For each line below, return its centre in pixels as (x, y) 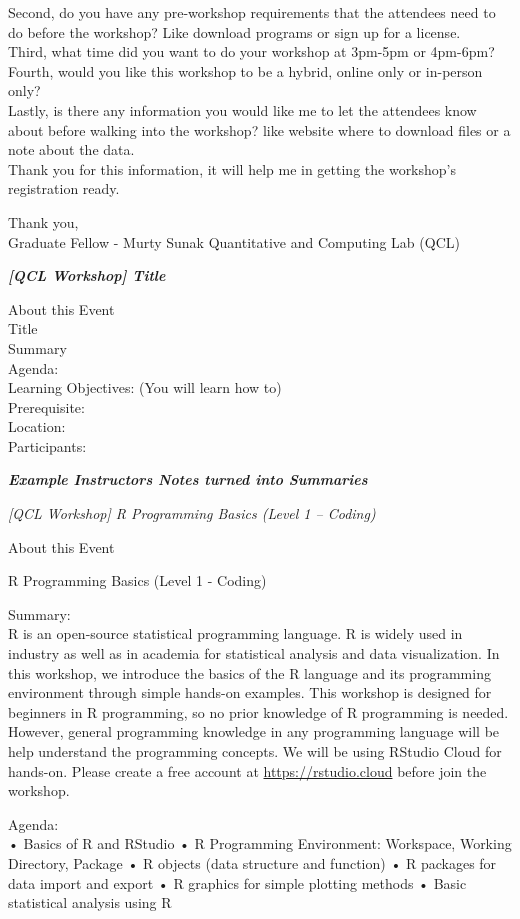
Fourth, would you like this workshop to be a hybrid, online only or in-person (245, 70)
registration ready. (64, 188)
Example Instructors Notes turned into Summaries (188, 479)
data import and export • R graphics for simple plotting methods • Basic (237, 882)
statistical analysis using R (90, 902)
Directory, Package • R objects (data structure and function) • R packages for (252, 862)
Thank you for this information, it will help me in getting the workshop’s (232, 168)
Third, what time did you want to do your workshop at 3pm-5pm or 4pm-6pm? (251, 51)
